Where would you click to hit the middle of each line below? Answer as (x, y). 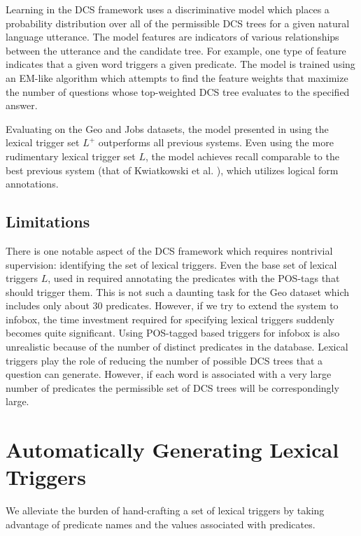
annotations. (32, 184)
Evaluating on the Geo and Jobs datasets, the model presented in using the (167, 128)
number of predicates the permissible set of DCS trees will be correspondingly (172, 387)
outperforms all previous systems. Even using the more (216, 142)
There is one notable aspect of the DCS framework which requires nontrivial (169, 250)
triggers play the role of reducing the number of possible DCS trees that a (164, 360)
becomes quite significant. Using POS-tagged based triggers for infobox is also (173, 333)
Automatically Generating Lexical (172, 450)
